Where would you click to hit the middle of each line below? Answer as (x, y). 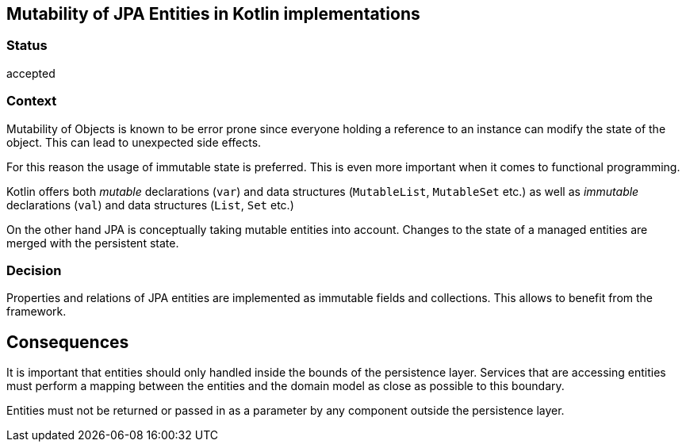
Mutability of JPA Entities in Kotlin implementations (213, 14)
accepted (31, 73)
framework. (36, 312)
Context (32, 101)
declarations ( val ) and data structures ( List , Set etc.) (150, 205)
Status (27, 46)
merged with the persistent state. (93, 243)
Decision (34, 270)
